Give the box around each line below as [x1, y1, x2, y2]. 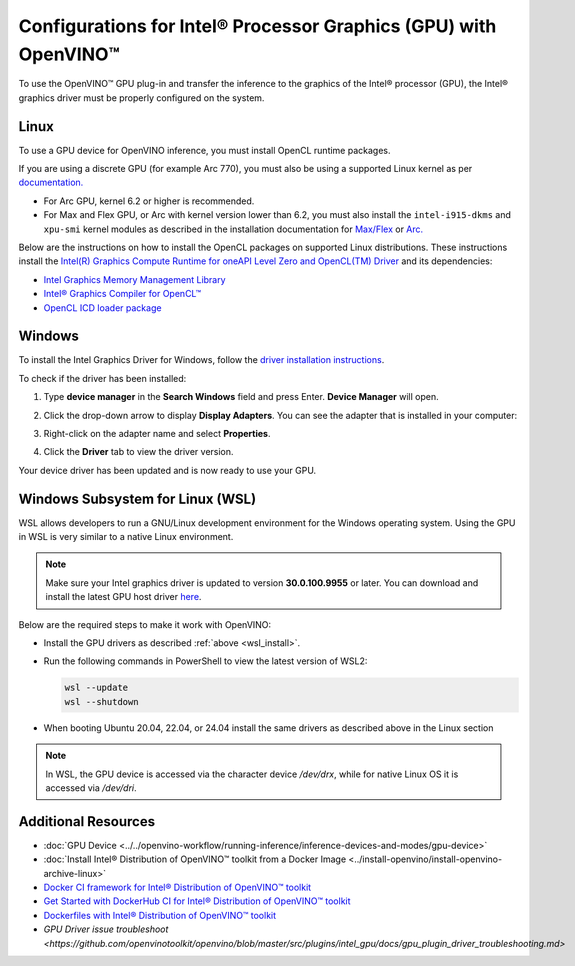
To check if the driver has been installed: [18, 372, 187, 384]
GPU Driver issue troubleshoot [43, 923, 169, 935]
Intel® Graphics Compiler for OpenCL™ [43, 288, 202, 300]
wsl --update [64, 682, 129, 694]
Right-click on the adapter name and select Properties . [43, 428, 271, 440]
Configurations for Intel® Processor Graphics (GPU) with [18, 15, 497, 37]
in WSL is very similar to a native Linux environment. [18, 531, 234, 543]
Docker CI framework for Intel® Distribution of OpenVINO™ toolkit [43, 881, 312, 894]
